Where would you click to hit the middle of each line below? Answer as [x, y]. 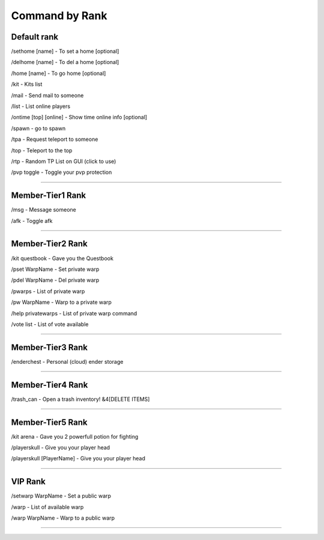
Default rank [35, 37]
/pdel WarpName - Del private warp [55, 280]
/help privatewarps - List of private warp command [74, 313]
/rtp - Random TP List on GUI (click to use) [64, 161]
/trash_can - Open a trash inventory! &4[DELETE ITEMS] [80, 399]
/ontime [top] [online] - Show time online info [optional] [79, 117]
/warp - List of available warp [47, 507]
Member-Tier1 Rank [49, 196]
